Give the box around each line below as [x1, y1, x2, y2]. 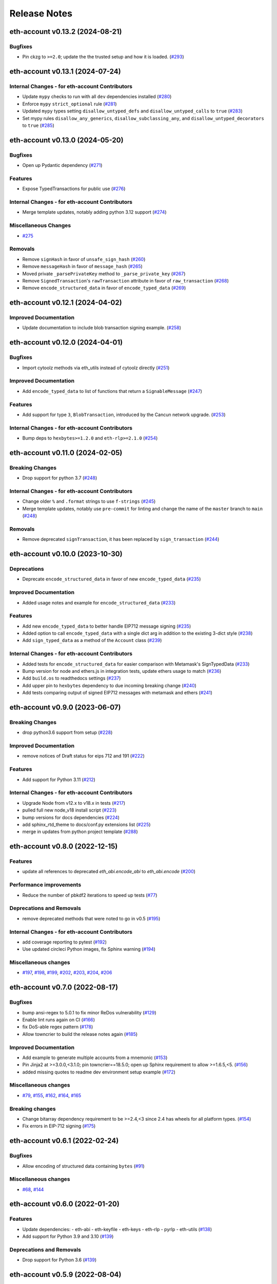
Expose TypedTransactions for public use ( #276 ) [22, 185, 126, 192]
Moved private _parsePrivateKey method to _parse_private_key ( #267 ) [22, 270, 186, 277]
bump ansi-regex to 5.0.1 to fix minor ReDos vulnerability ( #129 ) [22, 1009, 156, 1015]
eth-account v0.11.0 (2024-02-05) [9, 448, 123, 457]
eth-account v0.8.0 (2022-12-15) [9, 842, 118, 851]
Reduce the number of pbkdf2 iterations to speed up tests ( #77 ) [22, 892, 157, 898]
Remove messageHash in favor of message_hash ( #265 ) [22, 263, 143, 270]
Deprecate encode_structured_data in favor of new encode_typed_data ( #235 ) [22, 576, 201, 582]
